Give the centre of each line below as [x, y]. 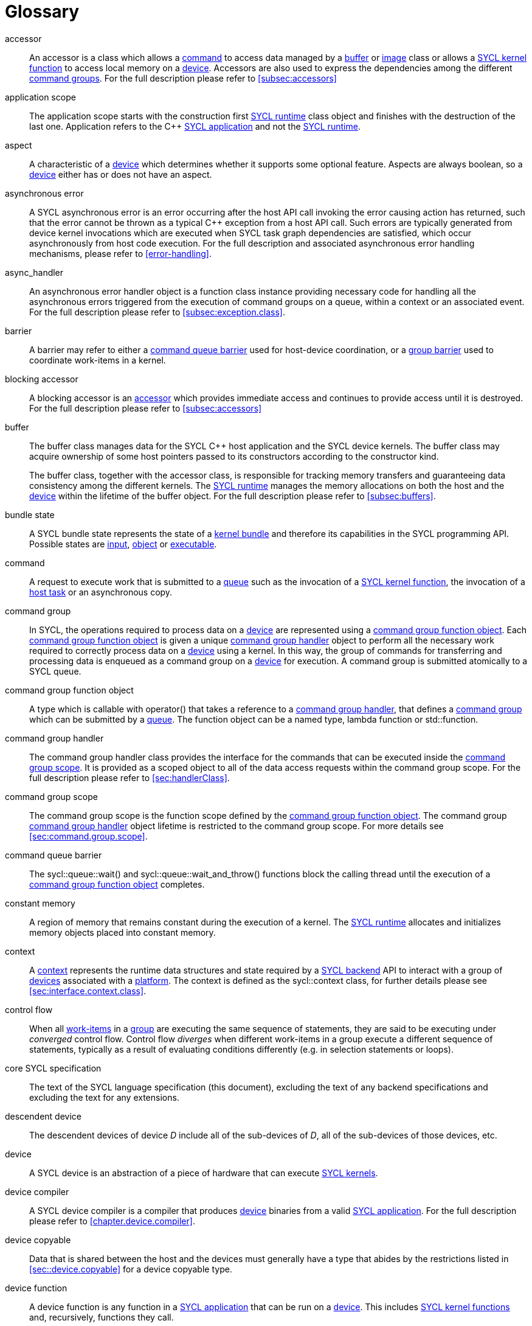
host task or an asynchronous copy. [101, 592]
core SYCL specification [53, 1068]
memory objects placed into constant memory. [123, 932]
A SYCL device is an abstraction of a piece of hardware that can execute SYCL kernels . [204, 1173]
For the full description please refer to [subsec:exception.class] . [157, 312]
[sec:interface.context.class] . [88, 991]
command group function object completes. [117, 884]
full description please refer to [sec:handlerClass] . [130, 777]
